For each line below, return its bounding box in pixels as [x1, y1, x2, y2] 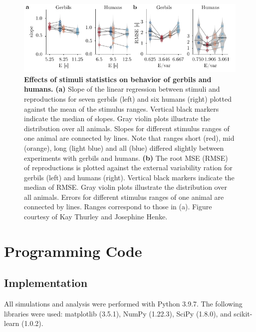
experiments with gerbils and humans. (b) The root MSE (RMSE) [24, 152, 228, 163]
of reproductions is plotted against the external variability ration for [24, 162, 233, 173]
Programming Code [4, 240, 142, 261]
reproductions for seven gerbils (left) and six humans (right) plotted [24, 93, 232, 104]
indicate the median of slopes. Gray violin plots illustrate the [24, 113, 211, 124]
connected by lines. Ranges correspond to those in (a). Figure [24, 201, 212, 212]
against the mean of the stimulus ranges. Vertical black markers [24, 103, 219, 114]
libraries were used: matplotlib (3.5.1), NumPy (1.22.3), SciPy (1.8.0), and [4, 308, 232, 318]
